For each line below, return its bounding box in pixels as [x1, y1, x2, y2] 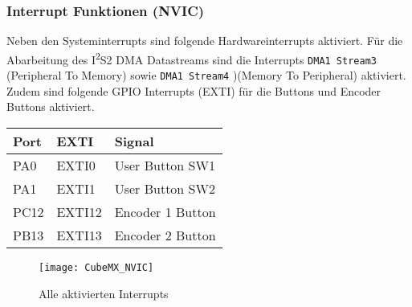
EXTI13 [56, 225, 102, 244]
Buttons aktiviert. [6, 98, 95, 115]
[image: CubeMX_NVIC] [39, 261, 154, 273]
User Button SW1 [114, 155, 215, 174]
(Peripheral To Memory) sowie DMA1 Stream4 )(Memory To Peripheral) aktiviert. [6, 67, 406, 84]
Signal [114, 131, 154, 150]
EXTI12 [56, 202, 102, 221]
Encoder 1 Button [114, 202, 216, 221]
